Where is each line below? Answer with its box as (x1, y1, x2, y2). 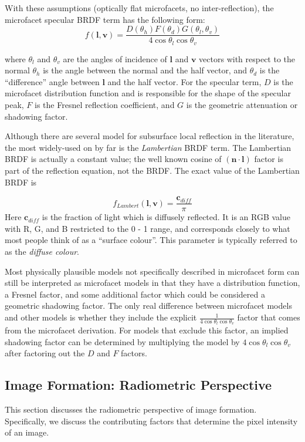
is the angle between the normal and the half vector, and (43, 64, 247, 76)
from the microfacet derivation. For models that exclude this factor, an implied (5, 324, 289, 336)
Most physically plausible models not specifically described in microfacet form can (5, 265, 300, 277)
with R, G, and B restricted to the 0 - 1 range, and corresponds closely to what (5, 222, 290, 234)
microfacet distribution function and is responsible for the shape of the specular (5, 87, 291, 99)
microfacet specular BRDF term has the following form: (5, 13, 205, 25)
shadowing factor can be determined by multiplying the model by (5, 335, 240, 347)
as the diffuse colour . (5, 245, 79, 258)
